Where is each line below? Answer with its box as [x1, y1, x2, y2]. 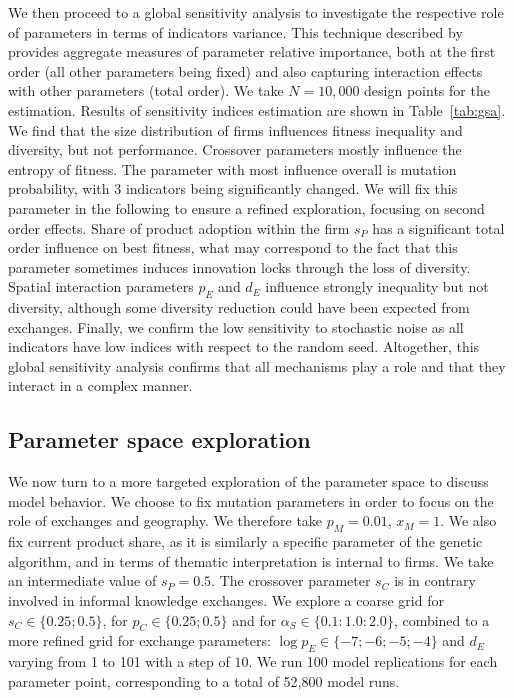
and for [232, 609, 277, 630]
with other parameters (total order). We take [8, 80, 284, 101]
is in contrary [394, 570, 476, 591]
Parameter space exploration [8, 424, 311, 455]
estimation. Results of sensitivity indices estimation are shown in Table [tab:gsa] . [8, 99, 506, 120]
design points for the [364, 80, 490, 101]
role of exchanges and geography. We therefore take [8, 510, 323, 531]
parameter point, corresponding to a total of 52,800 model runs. [8, 670, 400, 691]
